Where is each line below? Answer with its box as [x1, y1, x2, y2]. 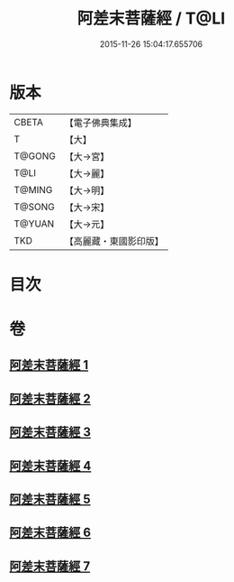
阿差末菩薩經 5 [9, 492, 92, 507]
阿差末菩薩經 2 [9, 391, 92, 406]
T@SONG [13, 200, 56, 213]
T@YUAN [13, 217, 55, 230]
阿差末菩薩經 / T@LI [76, 8, 226, 29]
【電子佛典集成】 [64, 116, 137, 129]
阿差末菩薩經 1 [9, 357, 89, 373]
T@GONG [13, 150, 56, 162]
